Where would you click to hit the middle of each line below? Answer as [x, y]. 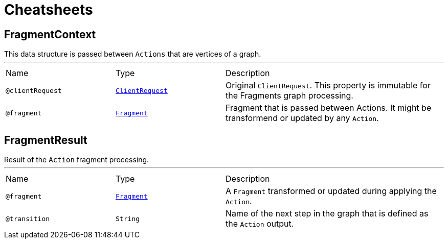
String [128, 218]
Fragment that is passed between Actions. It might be [329, 108]
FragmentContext [50, 34]
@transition [28, 218]
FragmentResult [46, 140]
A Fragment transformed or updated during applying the [331, 191]
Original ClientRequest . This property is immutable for [328, 86]
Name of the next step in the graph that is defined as [327, 214]
